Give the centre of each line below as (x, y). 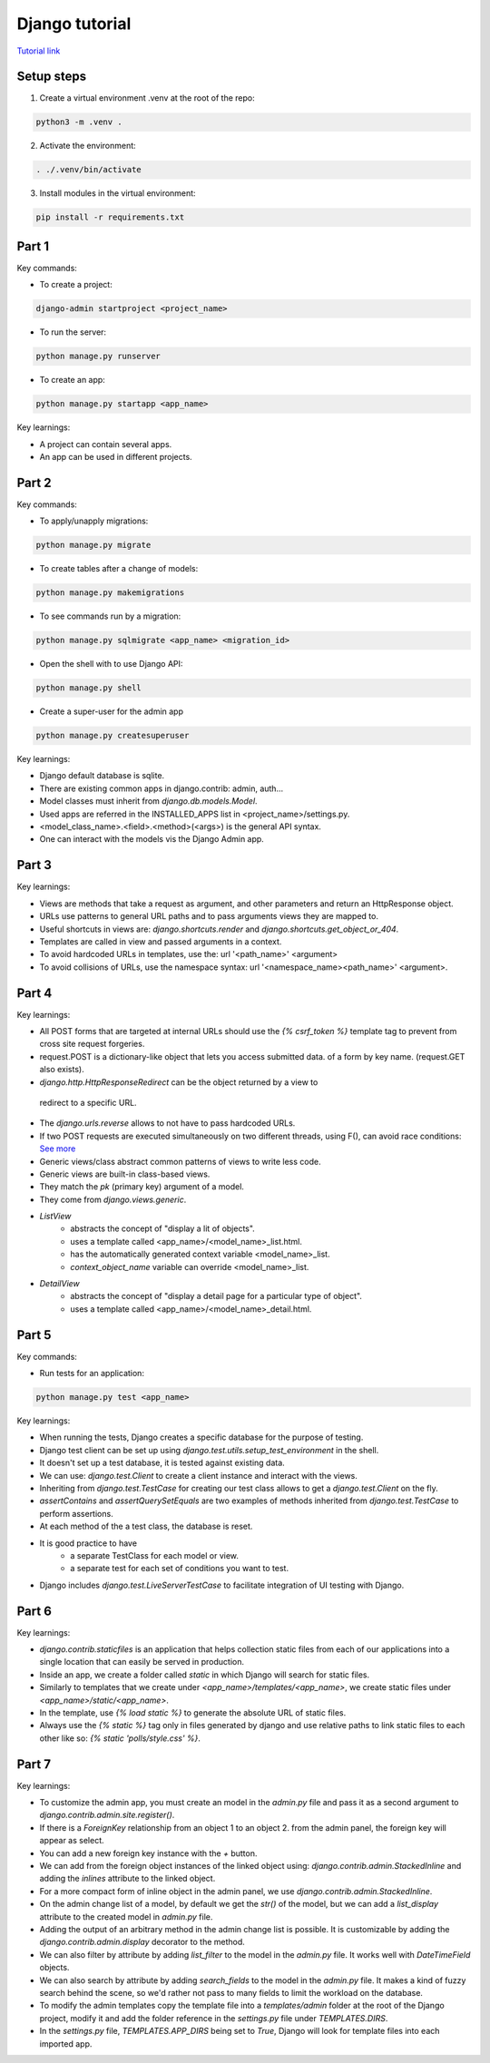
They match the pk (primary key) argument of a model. (142, 1187)
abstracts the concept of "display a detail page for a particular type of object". (216, 1296)
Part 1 (33, 246)
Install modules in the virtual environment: (118, 193)
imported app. (66, 2043)
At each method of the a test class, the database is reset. (146, 1526)
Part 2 (34, 482)
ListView (55, 1217)
